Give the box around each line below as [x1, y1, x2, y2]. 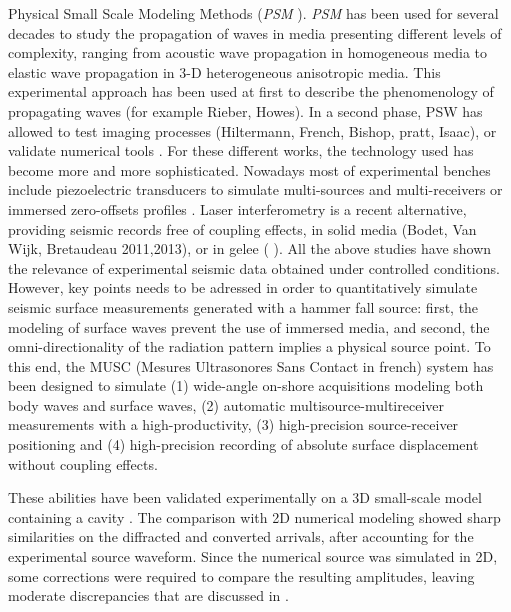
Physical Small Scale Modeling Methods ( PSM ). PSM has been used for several [8, 3, 499, 23]
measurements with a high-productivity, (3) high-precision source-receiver [8, 414, 459, 435]
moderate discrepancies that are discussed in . [8, 585, 289, 606]
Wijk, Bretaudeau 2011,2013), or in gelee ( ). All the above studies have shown [8, 238, 492, 259]
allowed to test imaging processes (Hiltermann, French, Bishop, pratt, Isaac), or [8, 120, 497, 141]
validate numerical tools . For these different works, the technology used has [8, 140, 474, 161]
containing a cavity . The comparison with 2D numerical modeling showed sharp [8, 506, 501, 527]
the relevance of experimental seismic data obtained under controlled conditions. [8, 257, 500, 278]
